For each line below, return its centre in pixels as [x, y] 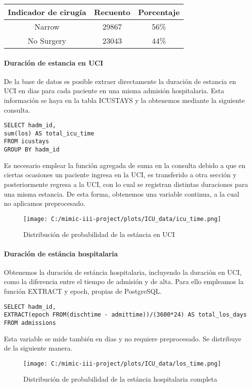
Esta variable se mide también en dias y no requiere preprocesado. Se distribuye [123, 338]
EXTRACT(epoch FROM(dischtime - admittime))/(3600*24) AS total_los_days [126, 315]
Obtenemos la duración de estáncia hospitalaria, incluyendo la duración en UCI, [123, 272]
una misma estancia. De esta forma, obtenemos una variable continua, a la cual [122, 193]
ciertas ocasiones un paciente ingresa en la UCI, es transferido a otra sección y [120, 175]
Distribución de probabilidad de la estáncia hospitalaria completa [120, 379]
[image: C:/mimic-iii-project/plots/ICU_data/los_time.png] [122, 363]
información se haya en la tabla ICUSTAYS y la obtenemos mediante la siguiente [124, 100]
